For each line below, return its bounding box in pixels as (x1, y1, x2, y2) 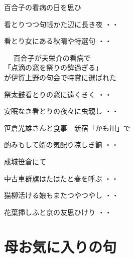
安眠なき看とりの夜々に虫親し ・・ (4, 106, 119, 116)
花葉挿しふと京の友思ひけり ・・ (4, 206, 112, 217)
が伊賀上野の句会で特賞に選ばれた (4, 72, 116, 82)
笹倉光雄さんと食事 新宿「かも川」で (4, 122, 130, 133)
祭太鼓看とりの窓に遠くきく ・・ (4, 89, 112, 99)
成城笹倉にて (4, 156, 46, 166)
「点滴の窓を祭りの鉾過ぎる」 (4, 62, 102, 73)
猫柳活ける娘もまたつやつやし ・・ (4, 190, 119, 200)
